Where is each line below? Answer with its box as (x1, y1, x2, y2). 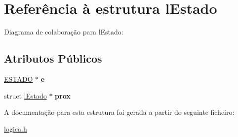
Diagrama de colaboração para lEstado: (4, 27, 123, 37)
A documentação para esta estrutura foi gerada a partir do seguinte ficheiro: (4, 107, 235, 117)
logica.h (4, 123, 27, 134)
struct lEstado (4, 90, 47, 101)
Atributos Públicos (4, 51, 102, 66)
